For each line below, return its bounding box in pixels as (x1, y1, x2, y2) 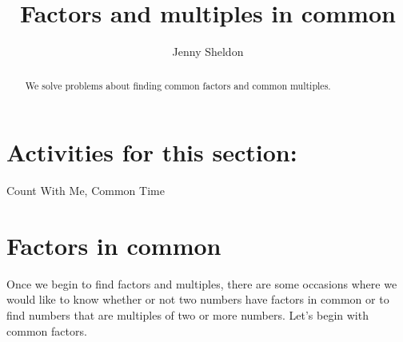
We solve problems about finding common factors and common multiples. (25, 78, 331, 92)
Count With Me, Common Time (6, 182, 165, 199)
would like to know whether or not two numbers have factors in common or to (6, 291, 389, 308)
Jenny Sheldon (172, 43, 244, 60)
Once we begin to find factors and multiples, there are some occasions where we (6, 275, 397, 292)
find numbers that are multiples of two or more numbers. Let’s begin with (6, 307, 369, 324)
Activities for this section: (6, 136, 297, 169)
